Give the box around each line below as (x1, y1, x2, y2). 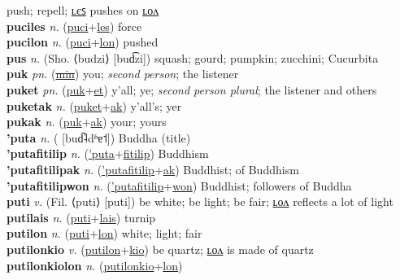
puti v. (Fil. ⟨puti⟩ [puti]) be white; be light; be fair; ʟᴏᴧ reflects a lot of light (7, 193, 393, 210)
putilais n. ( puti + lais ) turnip (7, 208, 156, 225)
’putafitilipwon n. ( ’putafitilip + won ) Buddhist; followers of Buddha (7, 177, 352, 194)
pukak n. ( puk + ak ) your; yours (7, 113, 167, 130)
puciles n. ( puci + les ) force (7, 17, 142, 34)
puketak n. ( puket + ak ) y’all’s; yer (7, 97, 182, 114)
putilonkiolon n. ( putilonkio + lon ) (7, 256, 183, 273)
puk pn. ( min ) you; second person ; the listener (7, 65, 239, 82)
